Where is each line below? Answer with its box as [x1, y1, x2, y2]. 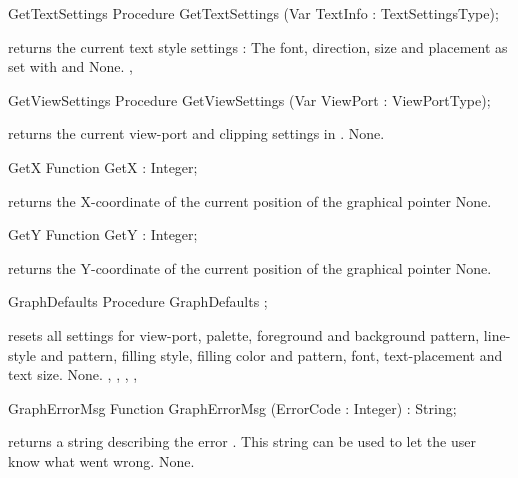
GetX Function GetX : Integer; [8, 156, 198, 177]
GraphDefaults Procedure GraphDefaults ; [8, 291, 268, 312]
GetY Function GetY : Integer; [8, 224, 198, 245]
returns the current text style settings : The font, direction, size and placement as [8, 36, 508, 57]
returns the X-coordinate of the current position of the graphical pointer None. [8, 190, 492, 211]
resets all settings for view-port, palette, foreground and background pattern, [8, 324, 480, 345]
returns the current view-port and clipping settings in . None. [8, 123, 385, 144]
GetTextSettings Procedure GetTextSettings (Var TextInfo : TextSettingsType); [8, 3, 499, 23]
